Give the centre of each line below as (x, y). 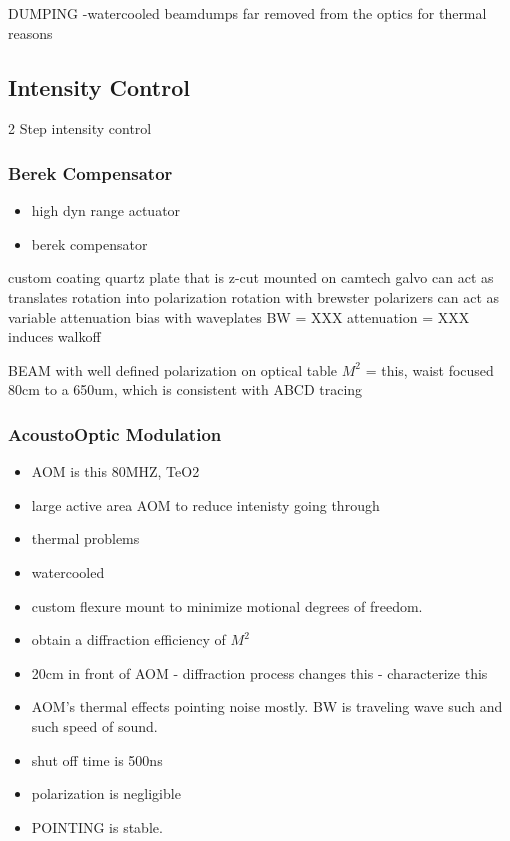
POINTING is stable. (97, 826)
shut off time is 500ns (97, 759)
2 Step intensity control (80, 128)
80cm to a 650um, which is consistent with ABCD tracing (185, 389)
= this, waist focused (429, 369)
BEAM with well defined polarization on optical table (173, 369)
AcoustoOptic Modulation (115, 433)
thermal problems (85, 538)
